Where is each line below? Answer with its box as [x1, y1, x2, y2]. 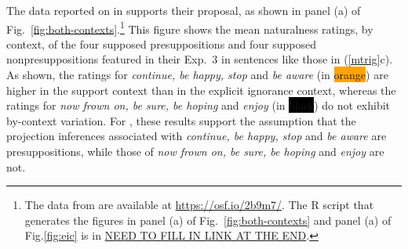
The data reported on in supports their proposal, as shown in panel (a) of [6, 2, 361, 18]
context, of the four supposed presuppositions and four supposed [6, 35, 317, 52]
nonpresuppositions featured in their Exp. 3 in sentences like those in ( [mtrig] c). [6, 51, 393, 67]
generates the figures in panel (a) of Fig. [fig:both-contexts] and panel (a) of [24, 211, 392, 228]
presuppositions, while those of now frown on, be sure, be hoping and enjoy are [6, 143, 384, 159]
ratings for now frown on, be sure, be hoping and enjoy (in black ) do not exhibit [6, 97, 391, 114]
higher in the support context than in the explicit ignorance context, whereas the [6, 81, 396, 98]
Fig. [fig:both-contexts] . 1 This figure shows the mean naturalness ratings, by [6, 18, 373, 37]
